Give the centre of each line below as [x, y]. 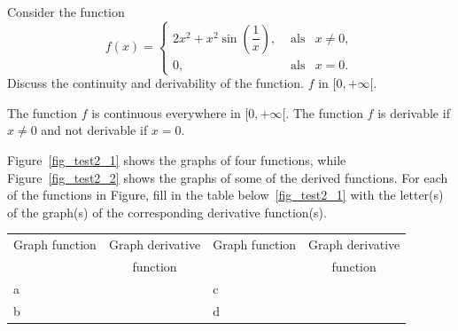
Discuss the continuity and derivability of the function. [155, 83]
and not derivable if [94, 130]
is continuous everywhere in [166, 112]
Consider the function [66, 12]
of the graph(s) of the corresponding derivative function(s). [167, 212]
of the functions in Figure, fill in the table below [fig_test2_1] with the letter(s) [225, 195]
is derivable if [414, 112]
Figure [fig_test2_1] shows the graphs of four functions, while [177, 159]
